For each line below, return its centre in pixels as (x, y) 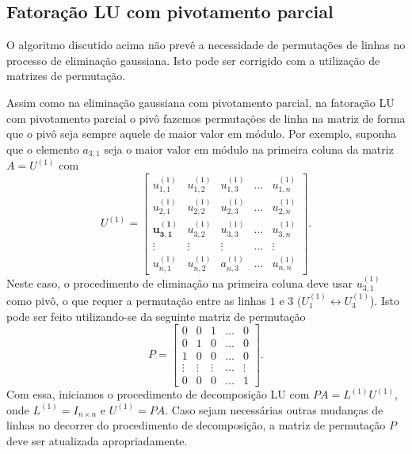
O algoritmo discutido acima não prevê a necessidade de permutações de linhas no (206, 45)
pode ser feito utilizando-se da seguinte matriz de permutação (156, 316)
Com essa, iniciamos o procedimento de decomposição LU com (158, 394)
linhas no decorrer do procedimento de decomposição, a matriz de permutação (196, 425)
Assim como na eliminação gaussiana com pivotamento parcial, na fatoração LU (200, 102)
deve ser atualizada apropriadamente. (97, 441)
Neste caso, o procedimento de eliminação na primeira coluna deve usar (180, 282)
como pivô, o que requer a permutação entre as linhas (137, 300)
